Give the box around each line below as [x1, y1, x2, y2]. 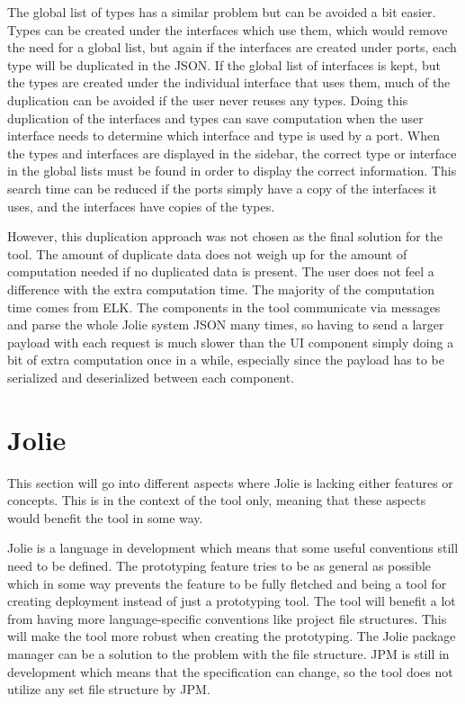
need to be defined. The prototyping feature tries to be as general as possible [7, 555, 432, 574]
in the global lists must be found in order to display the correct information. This [7, 161, 457, 180]
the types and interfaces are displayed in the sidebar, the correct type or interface [7, 143, 457, 162]
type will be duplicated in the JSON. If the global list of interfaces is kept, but [7, 55, 441, 74]
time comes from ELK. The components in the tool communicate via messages [7, 297, 441, 316]
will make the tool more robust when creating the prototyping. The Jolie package [7, 627, 456, 645]
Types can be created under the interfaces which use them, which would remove [7, 20, 448, 39]
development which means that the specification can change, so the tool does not [7, 662, 453, 681]
